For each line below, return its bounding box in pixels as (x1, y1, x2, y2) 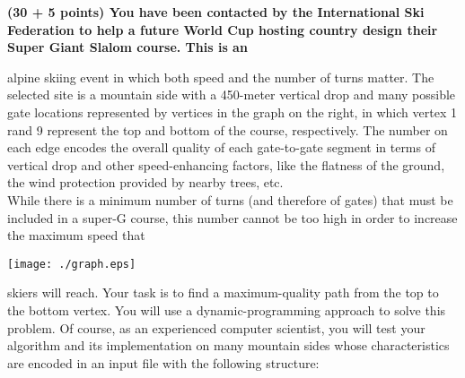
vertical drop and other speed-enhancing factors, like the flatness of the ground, (7, 155, 445, 174)
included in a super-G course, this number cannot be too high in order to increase (7, 208, 458, 227)
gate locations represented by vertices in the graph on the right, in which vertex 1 (7, 102, 457, 121)
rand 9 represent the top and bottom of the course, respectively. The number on (7, 120, 448, 139)
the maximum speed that (7, 226, 145, 245)
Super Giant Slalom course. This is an (7, 38, 248, 56)
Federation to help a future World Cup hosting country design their (7, 20, 438, 39)
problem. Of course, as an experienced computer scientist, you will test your (7, 318, 426, 337)
